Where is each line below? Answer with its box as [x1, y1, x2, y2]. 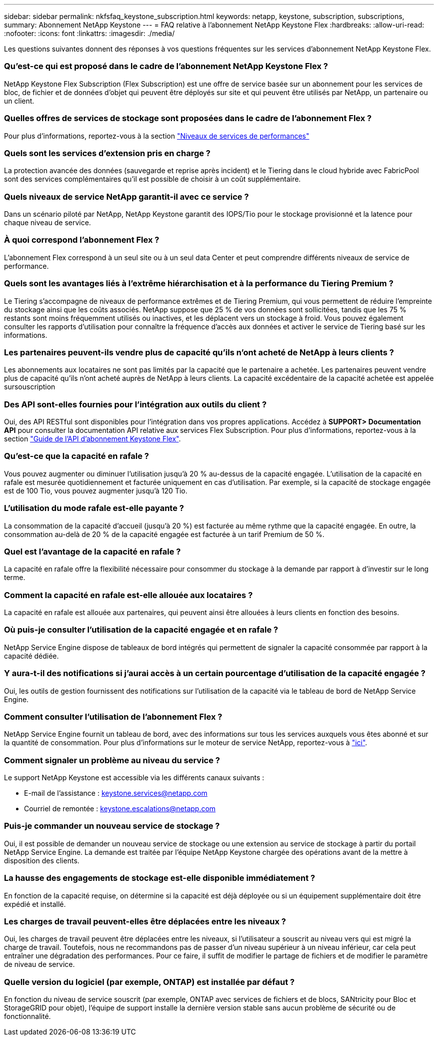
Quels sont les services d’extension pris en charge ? [4, 148, 211, 158]
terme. [4, 573, 25, 582]
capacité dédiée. [4, 651, 59, 660]
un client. [4, 96, 34, 105]
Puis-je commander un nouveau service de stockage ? [4, 821, 220, 831]
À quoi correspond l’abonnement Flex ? [4, 235, 159, 245]
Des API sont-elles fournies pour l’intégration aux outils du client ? [4, 399, 267, 409]
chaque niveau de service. [4, 218, 91, 227]
